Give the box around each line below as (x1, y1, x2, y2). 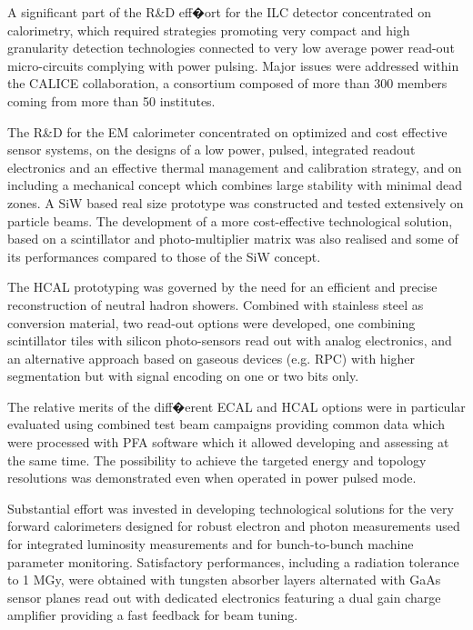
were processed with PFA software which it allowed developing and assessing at (7, 433, 449, 452)
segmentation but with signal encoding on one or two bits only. (7, 366, 359, 385)
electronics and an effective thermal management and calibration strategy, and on (7, 157, 462, 176)
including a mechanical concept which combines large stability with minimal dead (7, 175, 462, 195)
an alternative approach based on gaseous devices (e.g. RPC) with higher (7, 348, 416, 367)
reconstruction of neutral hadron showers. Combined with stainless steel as (7, 295, 424, 314)
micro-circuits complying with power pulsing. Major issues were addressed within (7, 55, 459, 75)
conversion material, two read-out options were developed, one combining (7, 313, 416, 332)
